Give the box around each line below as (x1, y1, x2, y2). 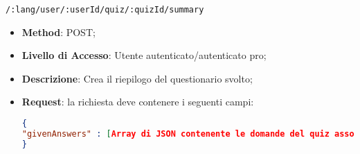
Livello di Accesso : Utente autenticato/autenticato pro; (21, 48, 267, 62)
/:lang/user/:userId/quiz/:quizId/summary (6, 5, 204, 15)
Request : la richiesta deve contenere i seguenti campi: (21, 94, 254, 109)
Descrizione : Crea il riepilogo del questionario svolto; (21, 71, 253, 85)
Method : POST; (21, 24, 96, 39)
